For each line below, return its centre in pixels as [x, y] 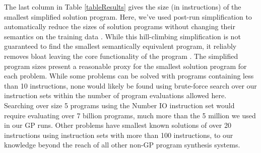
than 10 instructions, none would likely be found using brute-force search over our [130, 85]
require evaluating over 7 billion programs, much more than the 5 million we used [130, 115]
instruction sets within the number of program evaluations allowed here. [115, 95]
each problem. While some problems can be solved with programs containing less [129, 76]
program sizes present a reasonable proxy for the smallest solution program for [125, 66]
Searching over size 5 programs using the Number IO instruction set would [119, 105]
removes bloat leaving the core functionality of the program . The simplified [121, 56]
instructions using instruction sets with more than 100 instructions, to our [119, 135]
